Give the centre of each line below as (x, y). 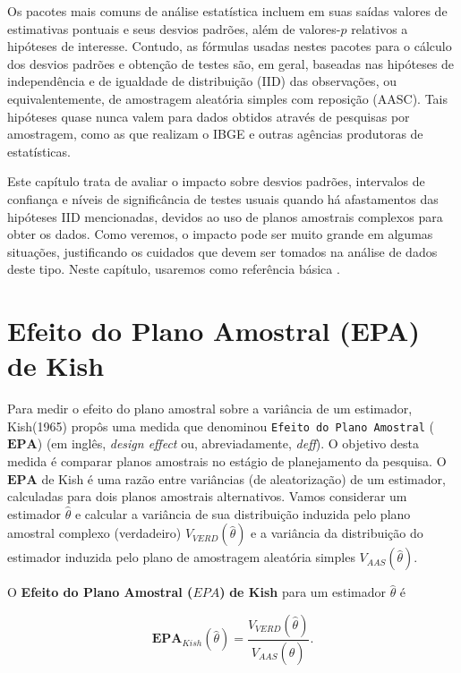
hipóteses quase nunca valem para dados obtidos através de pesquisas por (209, 116)
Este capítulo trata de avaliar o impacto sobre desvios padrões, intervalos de (216, 181)
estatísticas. (39, 151)
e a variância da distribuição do (337, 533)
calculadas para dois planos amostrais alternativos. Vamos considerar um (207, 496)
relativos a (380, 28)
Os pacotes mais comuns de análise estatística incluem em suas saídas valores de (227, 11)
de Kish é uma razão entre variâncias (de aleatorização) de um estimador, (243, 478)
